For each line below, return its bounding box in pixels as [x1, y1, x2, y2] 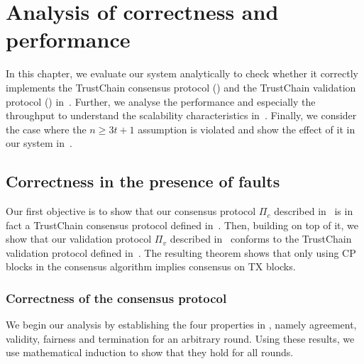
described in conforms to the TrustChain [170, 231, 352, 246]
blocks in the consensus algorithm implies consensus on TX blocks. [6, 259, 296, 274]
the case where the [6, 121, 87, 136]
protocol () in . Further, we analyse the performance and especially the [6, 94, 316, 109]
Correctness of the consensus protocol [6, 289, 227, 307]
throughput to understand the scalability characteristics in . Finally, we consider [6, 108, 357, 123]
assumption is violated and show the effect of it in [138, 121, 355, 136]
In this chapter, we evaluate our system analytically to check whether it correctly [6, 66, 358, 81]
